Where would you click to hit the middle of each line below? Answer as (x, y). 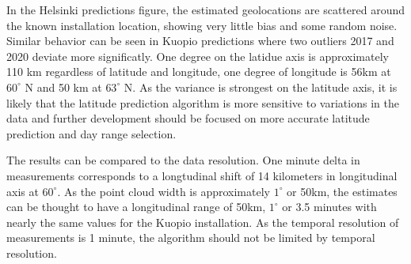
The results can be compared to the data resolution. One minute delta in (183, 160)
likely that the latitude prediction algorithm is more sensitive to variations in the (203, 102)
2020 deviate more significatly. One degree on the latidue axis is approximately (198, 56)
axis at (23, 191)
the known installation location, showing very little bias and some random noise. (202, 25)
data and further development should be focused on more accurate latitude (188, 118)
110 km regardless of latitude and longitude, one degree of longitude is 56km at (199, 72)
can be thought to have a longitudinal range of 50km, (136, 207)
